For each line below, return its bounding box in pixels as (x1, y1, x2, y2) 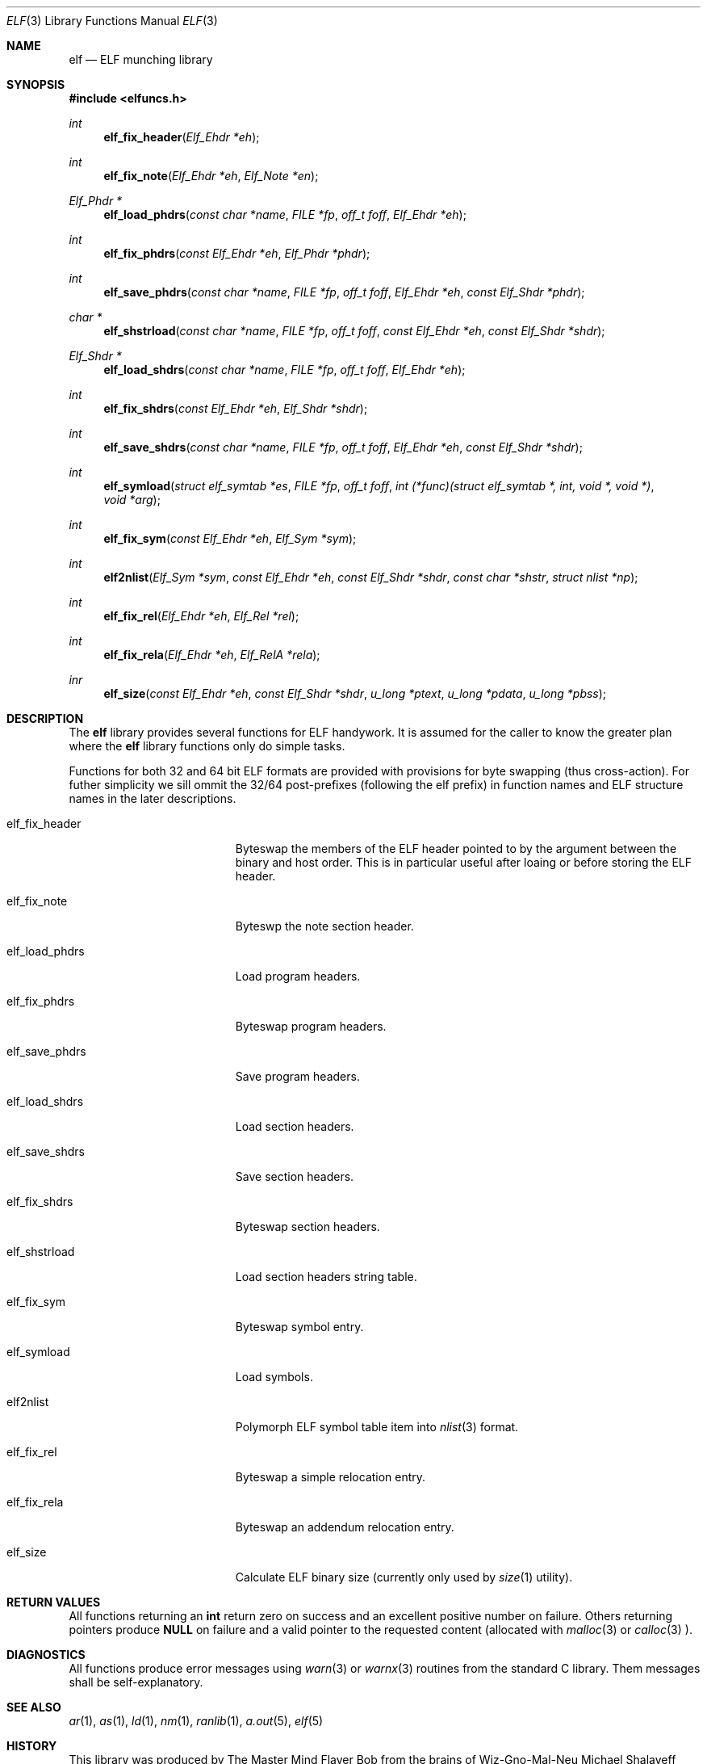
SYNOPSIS (6, 78, 65, 91)
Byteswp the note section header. (235, 919, 414, 933)
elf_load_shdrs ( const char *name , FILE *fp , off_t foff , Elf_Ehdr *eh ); (103, 363, 466, 376)
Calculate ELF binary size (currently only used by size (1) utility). (235, 1570, 573, 1584)
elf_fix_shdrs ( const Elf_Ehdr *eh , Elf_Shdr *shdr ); (103, 401, 368, 415)
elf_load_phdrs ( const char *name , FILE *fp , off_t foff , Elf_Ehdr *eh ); (103, 208, 466, 221)
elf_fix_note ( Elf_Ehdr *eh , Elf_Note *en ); (103, 169, 319, 183)
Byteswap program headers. (235, 1019, 387, 1033)
